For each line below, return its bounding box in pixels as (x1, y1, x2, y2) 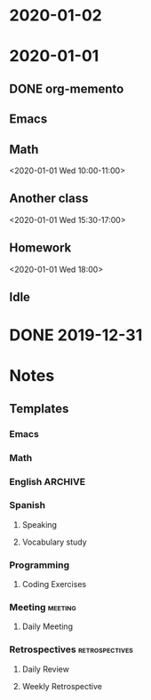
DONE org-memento (9, 81, 124, 96)
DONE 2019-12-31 (9, 325, 143, 346)
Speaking (21, 519, 58, 529)
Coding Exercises (21, 579, 87, 590)
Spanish (9, 499, 46, 512)
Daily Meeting (21, 621, 74, 632)
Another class (9, 191, 89, 206)
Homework (9, 241, 72, 256)
